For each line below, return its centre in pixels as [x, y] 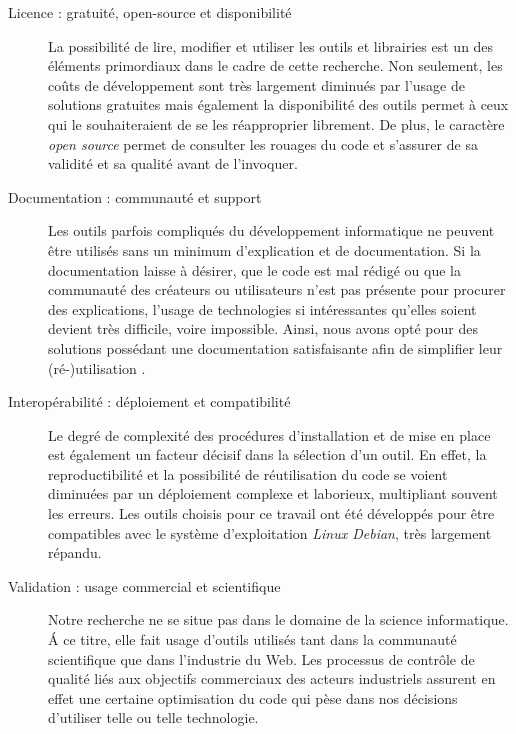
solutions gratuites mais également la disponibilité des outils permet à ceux [278, 104]
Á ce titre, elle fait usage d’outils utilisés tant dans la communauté [252, 639]
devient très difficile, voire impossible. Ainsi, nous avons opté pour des [263, 328]
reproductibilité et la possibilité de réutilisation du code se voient [248, 473]
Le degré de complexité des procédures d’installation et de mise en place [269, 434]
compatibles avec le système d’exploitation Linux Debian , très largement [270, 532]
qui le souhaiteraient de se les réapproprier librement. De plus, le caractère [276, 123]
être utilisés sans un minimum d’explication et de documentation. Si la [264, 249]
